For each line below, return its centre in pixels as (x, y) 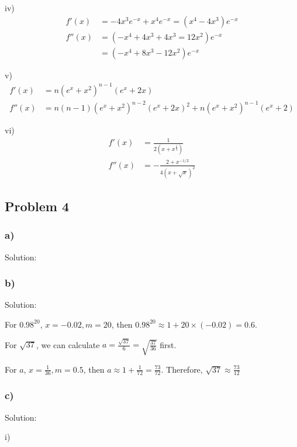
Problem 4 (37, 206)
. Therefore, (182, 369)
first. (168, 344)
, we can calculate (68, 344)
